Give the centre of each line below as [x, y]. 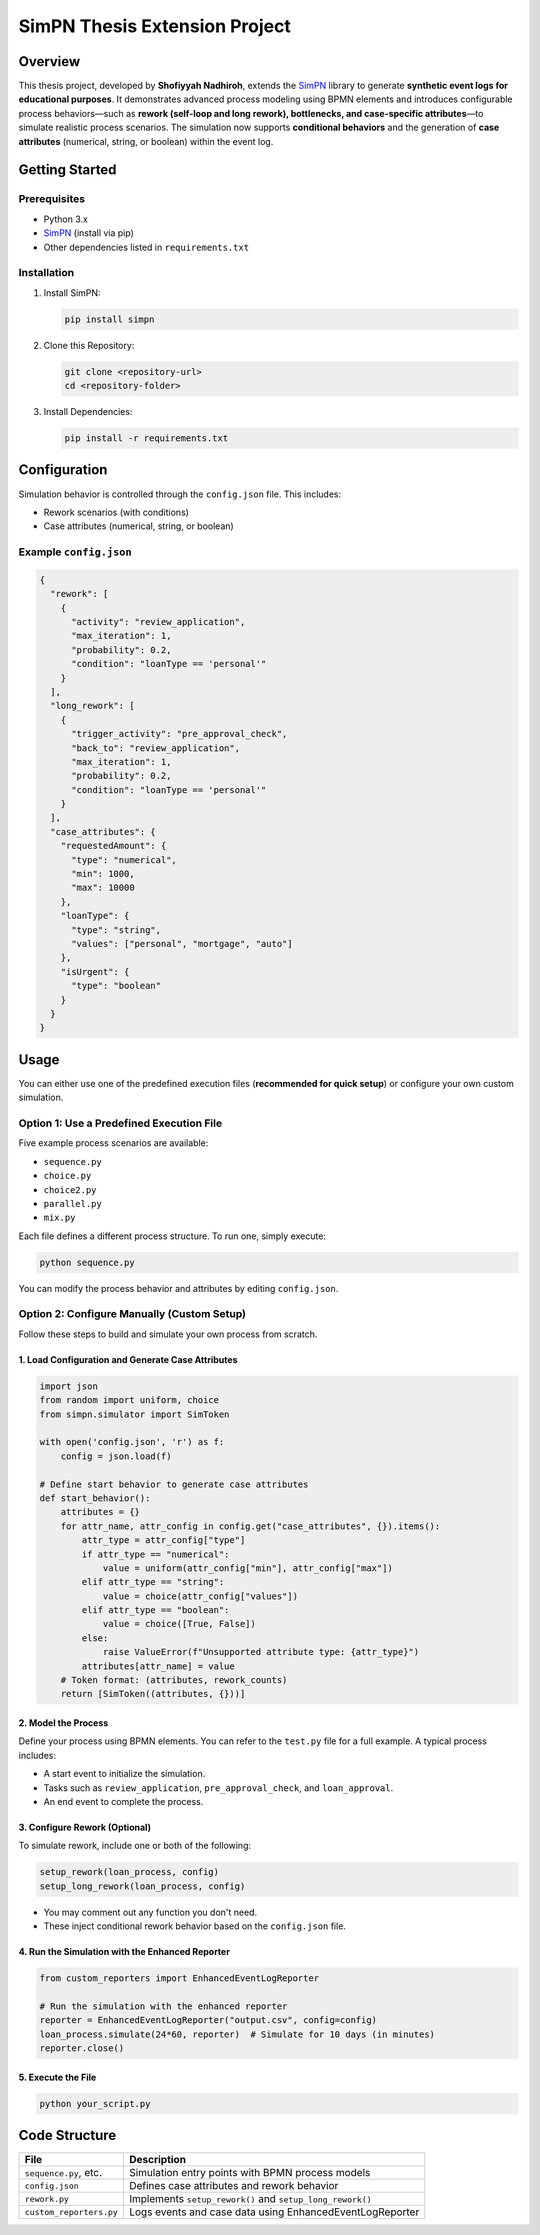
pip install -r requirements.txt [146, 438]
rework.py [47, 2198]
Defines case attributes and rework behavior [233, 2186]
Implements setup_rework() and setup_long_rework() [250, 2199]
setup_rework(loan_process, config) [129, 1872]
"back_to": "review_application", [155, 748]
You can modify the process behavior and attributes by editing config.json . [178, 1288]
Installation [46, 273]
